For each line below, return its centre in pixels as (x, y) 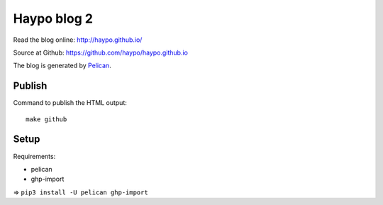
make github (46, 119)
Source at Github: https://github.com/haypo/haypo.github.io (100, 52)
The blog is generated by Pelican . (62, 66)
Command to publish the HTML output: (70, 103)
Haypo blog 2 (53, 18)
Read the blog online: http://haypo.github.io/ (78, 40)
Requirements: (34, 156)
